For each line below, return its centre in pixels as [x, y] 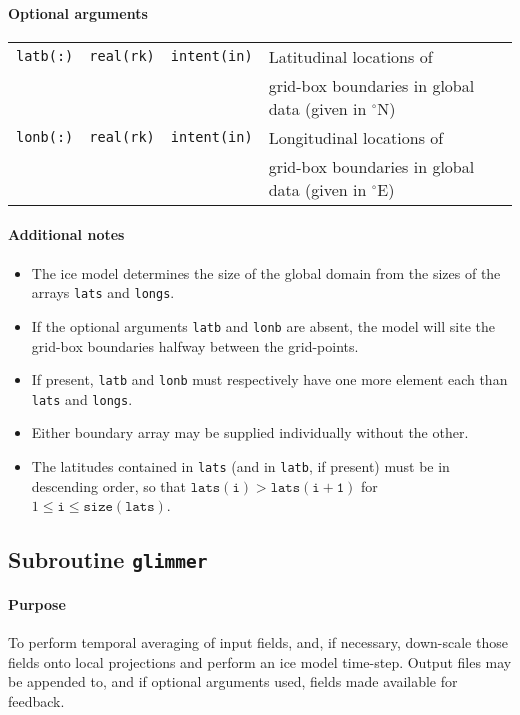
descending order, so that [109, 485]
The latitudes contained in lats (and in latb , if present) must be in [240, 466]
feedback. [36, 700]
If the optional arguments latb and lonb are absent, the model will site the [263, 325]
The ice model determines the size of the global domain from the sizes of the [266, 272]
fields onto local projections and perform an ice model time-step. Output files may [260, 661]
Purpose [37, 603]
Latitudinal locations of [350, 56]
